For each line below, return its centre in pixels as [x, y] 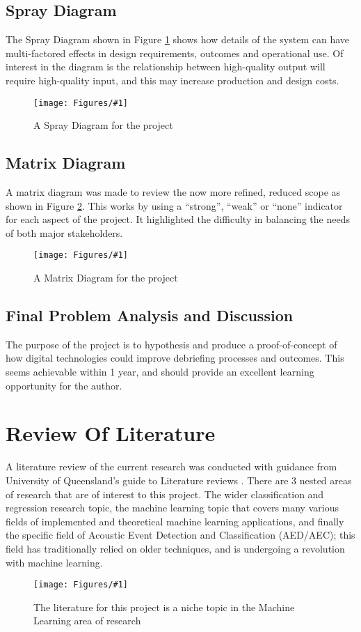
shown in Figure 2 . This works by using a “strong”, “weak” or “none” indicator [174, 205]
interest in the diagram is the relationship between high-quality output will [166, 67]
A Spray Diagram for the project [103, 125]
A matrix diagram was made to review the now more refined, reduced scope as [173, 192]
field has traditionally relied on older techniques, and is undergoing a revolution [175, 548]
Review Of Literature [111, 433]
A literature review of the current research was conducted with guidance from [171, 467]
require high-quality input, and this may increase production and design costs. [173, 80]
